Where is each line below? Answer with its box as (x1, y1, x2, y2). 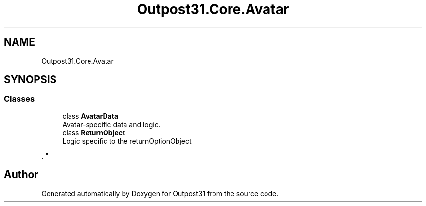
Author (4, 169, 38, 181)
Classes (4, 94, 35, 104)
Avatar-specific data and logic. (62, 120, 160, 129)
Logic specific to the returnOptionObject (62, 136, 192, 145)
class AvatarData (62, 112, 119, 120)
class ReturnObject (62, 128, 125, 137)
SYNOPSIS (4, 74, 57, 86)
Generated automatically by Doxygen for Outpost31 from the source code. (41, 189, 279, 198)
